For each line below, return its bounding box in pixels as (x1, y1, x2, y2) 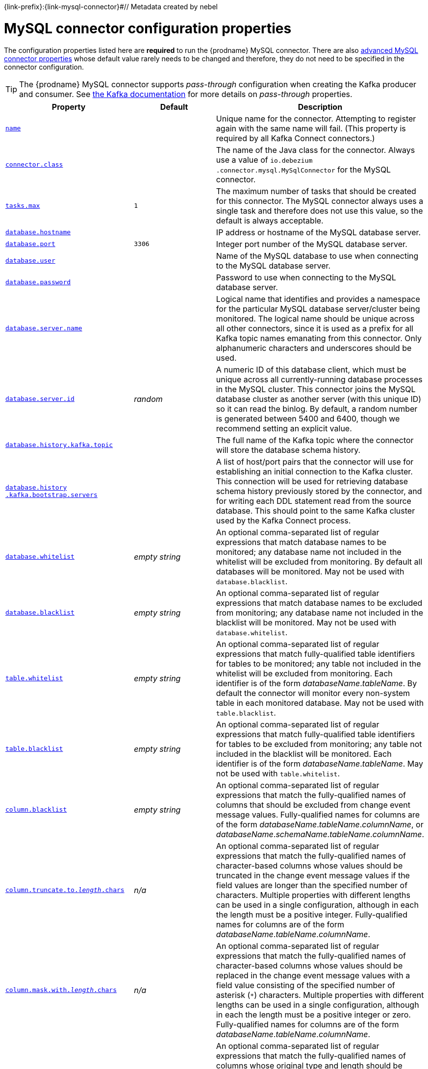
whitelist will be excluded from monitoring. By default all (216, 556, 423, 567)
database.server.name (5, 324, 82, 332)
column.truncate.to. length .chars (5, 886, 125, 894)
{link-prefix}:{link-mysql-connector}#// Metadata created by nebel (4, 2, 218, 11)
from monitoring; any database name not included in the (216, 607, 424, 618)
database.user (5, 257, 55, 264)
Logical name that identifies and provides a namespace (216, 294, 420, 304)
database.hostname (5, 228, 71, 236)
